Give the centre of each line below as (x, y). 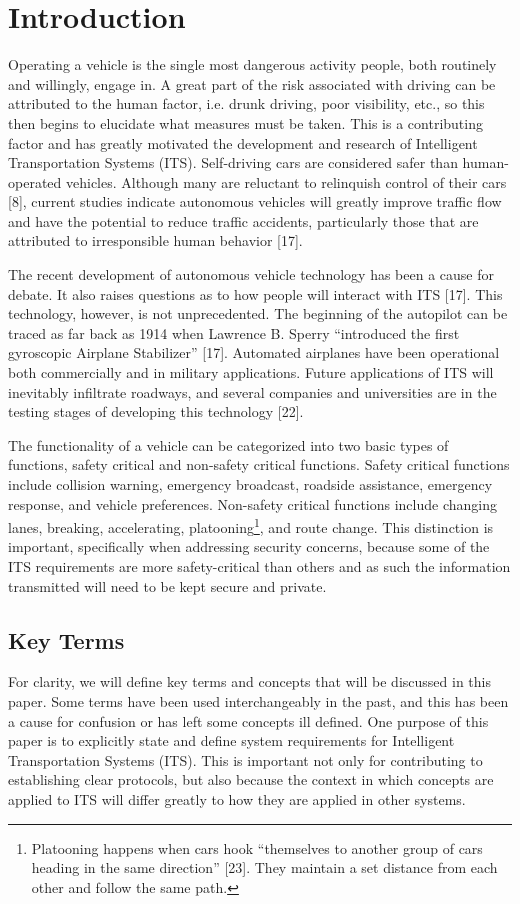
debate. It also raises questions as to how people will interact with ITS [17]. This (255, 293)
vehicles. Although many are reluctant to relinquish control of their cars (286, 181)
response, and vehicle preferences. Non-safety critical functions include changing (252, 503)
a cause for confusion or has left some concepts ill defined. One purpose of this (248, 720)
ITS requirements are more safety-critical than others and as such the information (259, 566)
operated (35, 181)
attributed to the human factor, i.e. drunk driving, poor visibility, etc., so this (246, 103)
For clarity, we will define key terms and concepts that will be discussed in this (249, 681)
